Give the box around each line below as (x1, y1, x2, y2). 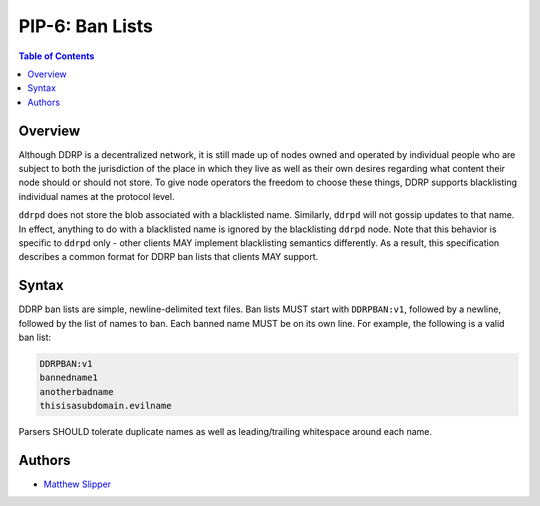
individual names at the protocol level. (18, 190, 175, 202)
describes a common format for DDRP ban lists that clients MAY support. (18, 251, 319, 263)
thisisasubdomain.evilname (39, 400, 172, 412)
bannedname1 (39, 372, 99, 384)
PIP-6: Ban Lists (18, 15, 154, 37)
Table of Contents (18, 50, 95, 62)
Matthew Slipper (43, 478, 112, 490)
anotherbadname (39, 386, 114, 397)
